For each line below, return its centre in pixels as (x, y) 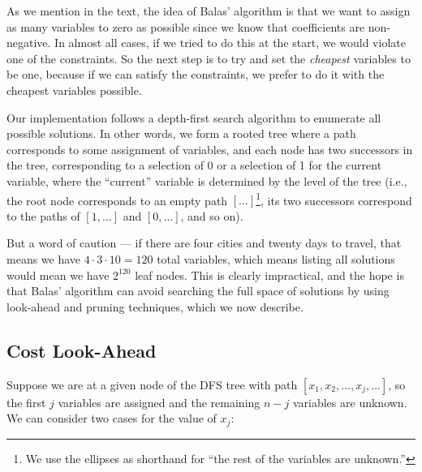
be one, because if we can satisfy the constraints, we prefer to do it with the (196, 74)
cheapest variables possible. (74, 90)
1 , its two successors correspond (334, 199)
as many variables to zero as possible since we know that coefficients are (186, 26)
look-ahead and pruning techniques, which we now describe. (155, 306)
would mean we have (58, 275)
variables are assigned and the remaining (159, 402)
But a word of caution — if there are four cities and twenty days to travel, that (204, 243)
